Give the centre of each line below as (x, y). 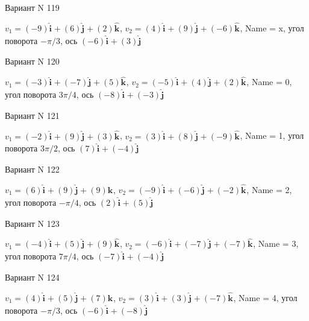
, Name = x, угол (272, 27)
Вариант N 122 (32, 169)
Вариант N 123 (32, 223)
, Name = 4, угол (265, 297)
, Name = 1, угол (272, 135)
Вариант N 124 (32, 277)
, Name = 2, (269, 190)
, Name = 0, (269, 82)
